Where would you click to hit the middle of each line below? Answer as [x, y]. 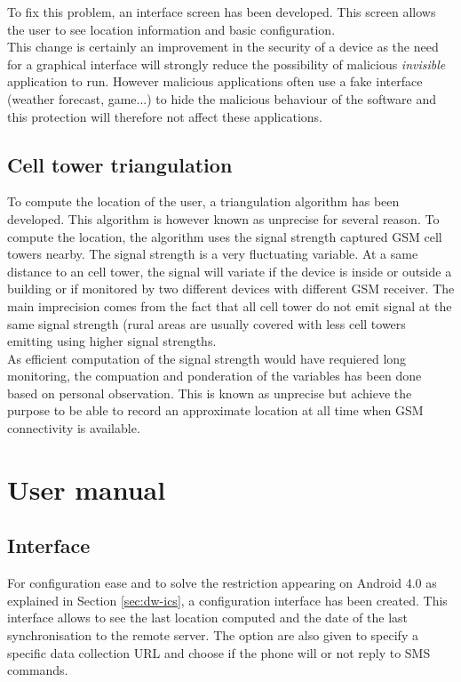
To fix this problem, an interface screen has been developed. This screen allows [222, 12]
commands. [38, 670]
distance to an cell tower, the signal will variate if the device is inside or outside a [230, 271]
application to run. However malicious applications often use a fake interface [215, 81]
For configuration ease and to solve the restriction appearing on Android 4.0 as [222, 583]
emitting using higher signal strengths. [112, 341]
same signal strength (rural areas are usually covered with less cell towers [207, 323]
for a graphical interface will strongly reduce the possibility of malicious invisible [227, 64]
